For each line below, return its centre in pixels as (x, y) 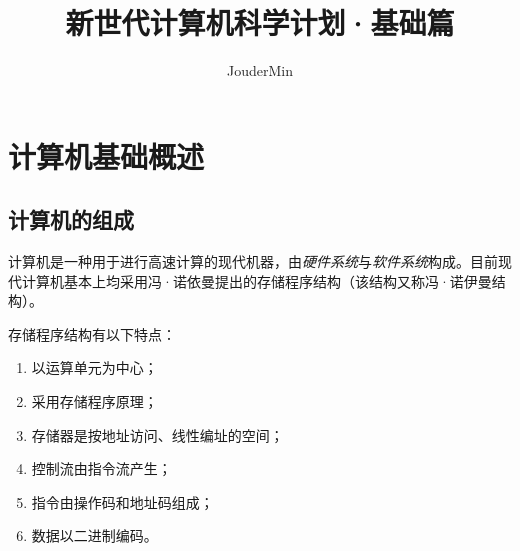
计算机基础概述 (106, 155)
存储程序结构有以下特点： (92, 333)
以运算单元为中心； (94, 367)
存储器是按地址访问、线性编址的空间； (157, 434)
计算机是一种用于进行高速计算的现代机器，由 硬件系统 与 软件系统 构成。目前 (253, 261)
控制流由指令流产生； (101, 468)
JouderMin (260, 70)
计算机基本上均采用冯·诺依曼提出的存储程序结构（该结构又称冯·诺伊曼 (256, 280)
